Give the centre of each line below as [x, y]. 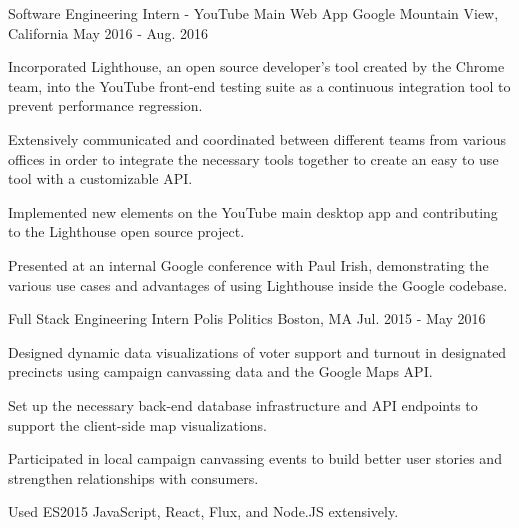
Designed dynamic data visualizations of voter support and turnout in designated [257, 351]
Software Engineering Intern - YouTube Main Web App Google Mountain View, [253, 13]
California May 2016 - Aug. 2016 [108, 32]
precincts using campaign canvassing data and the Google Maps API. [220, 371]
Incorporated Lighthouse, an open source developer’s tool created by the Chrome [256, 66]
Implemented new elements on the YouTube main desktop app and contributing [253, 211]
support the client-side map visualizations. [137, 424]
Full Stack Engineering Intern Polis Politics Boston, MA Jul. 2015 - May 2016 [247, 318]
